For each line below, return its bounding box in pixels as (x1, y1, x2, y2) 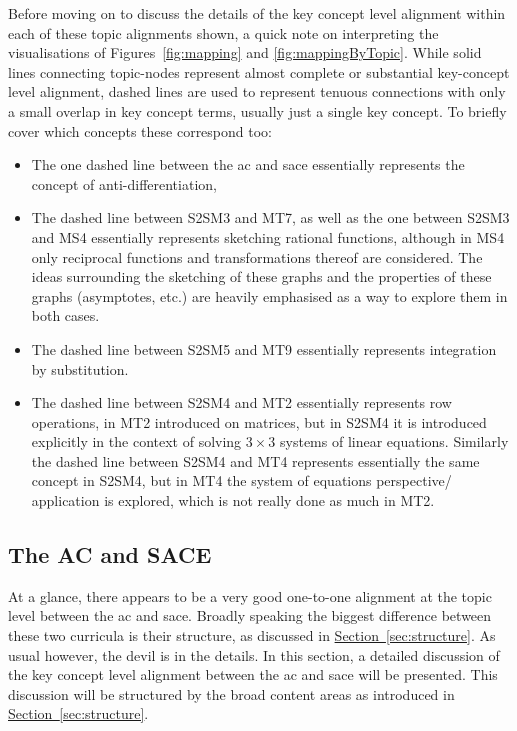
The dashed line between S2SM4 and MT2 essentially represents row (31, 392, 452, 413)
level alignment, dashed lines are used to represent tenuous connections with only (8, 81, 506, 102)
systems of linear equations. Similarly (280, 431, 509, 452)
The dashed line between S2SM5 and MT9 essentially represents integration (31, 338, 497, 359)
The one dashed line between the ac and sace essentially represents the (31, 154, 465, 175)
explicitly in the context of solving (31, 431, 242, 452)
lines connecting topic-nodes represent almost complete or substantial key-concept (8, 61, 510, 82)
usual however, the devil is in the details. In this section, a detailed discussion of (8, 644, 500, 665)
